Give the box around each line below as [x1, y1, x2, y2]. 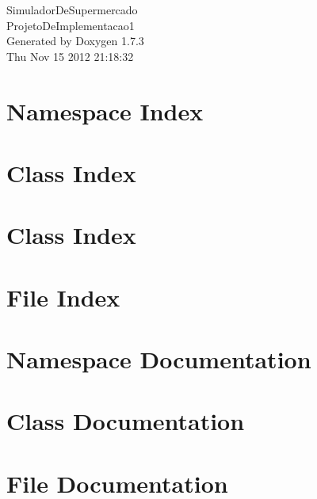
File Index [6, 280, 120, 313]
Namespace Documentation [6, 343, 311, 375]
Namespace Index [6, 94, 204, 127]
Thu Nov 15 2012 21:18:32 [6, 48, 134, 64]
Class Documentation [6, 405, 245, 437]
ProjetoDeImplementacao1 [6, 17, 135, 33]
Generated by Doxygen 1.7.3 [6, 32, 144, 49]
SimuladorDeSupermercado [6, 2, 138, 17]
